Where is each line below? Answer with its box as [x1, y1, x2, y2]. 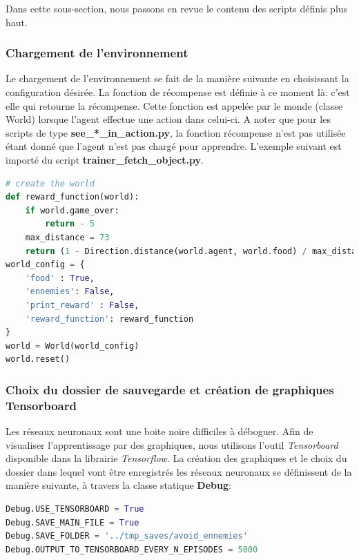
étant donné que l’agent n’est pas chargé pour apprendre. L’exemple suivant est [6, 139, 342, 153]
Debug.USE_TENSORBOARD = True [6, 503, 144, 514]
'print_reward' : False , [25, 300, 139, 310]
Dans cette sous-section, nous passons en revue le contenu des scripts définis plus [6, 1, 348, 15]
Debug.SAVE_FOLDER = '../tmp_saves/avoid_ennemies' [6, 531, 248, 541]
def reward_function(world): [6, 192, 139, 202]
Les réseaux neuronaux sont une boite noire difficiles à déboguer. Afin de [6, 424, 313, 438]
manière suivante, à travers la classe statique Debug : [6, 478, 231, 492]
